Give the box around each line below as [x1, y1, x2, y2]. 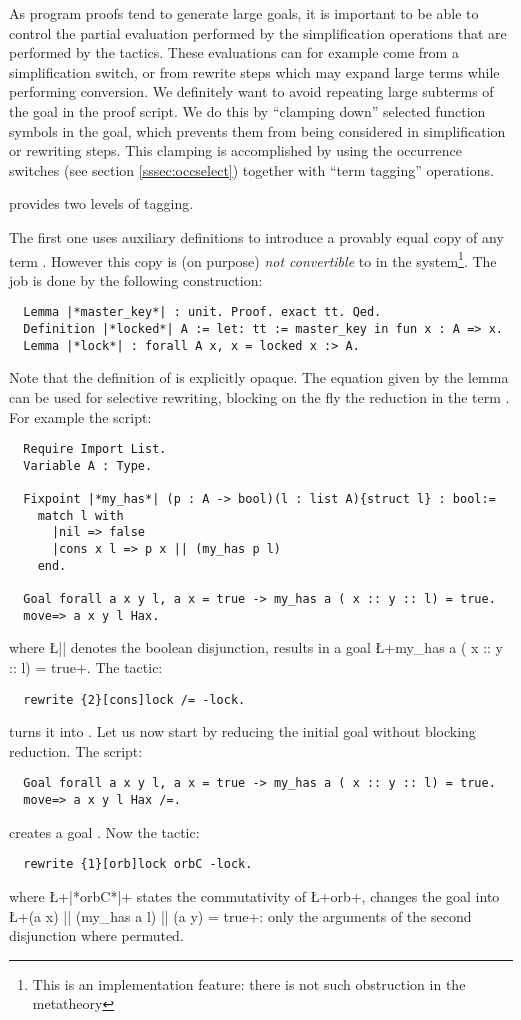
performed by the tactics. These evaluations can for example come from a [9, 42, 459, 63]
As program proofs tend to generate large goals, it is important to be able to [9, 3, 479, 23]
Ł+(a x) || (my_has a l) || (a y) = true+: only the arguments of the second [9, 905, 472, 926]
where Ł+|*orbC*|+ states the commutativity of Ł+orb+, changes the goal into [9, 885, 500, 906]
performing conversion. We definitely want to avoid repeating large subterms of [9, 81, 494, 102]
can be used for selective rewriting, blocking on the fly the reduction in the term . [9, 386, 510, 407]
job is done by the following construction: [9, 269, 263, 290]
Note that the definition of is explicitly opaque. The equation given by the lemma [9, 367, 509, 388]
